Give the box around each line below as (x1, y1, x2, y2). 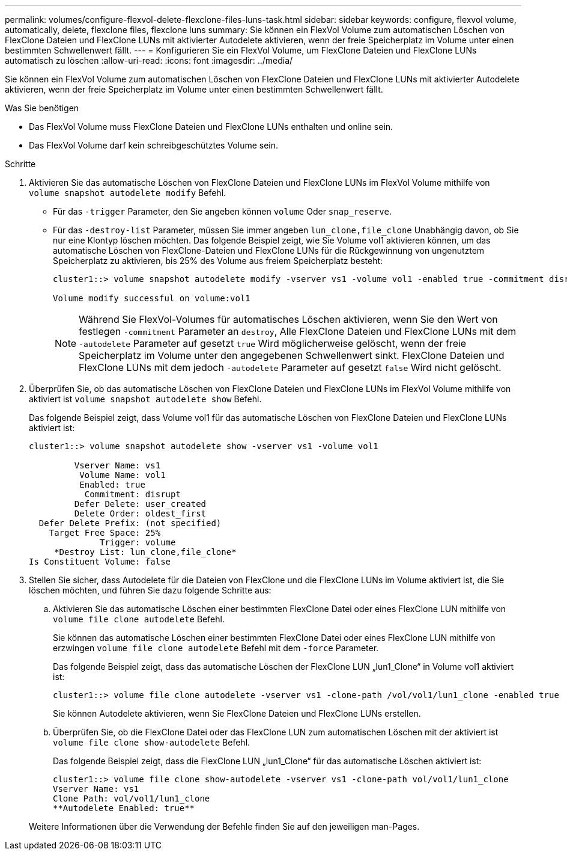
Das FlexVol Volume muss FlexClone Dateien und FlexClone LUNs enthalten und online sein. (29, 121, 393, 132)
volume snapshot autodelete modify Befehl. (29, 188, 226, 198)
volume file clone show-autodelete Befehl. (53, 737, 250, 747)
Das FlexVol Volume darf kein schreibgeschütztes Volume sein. (29, 140, 279, 150)
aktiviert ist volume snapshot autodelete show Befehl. (29, 394, 262, 404)
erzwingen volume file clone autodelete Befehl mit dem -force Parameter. (53, 643, 379, 653)
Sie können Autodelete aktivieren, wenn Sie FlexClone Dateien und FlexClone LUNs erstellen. (53, 708, 421, 719)
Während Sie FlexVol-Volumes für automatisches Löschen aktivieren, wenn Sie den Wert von (79, 313, 498, 325)
